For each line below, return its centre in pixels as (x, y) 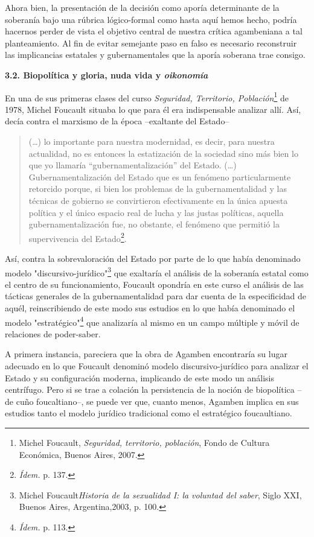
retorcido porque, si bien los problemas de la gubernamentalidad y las (158, 189)
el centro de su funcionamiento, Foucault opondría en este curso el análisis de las (154, 284)
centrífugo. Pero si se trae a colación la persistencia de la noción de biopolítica (150, 389)
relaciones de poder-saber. (53, 333)
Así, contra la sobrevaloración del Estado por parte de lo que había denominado (153, 258)
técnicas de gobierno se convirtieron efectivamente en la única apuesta (158, 200)
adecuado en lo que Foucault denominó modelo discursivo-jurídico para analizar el (157, 366)
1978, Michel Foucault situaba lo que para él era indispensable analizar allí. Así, (153, 109)
